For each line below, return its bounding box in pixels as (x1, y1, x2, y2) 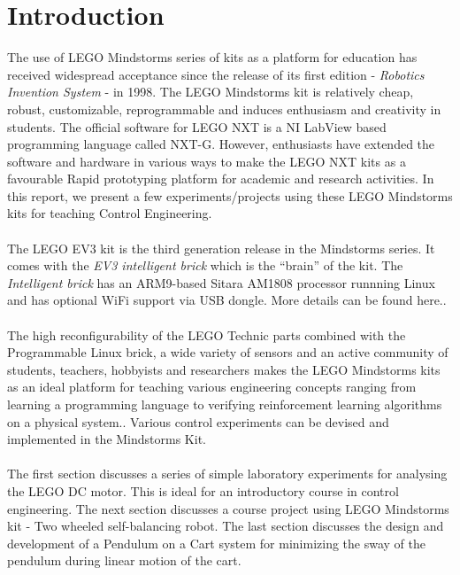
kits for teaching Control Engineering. (7, 204, 212, 222)
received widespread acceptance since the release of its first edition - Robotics (7, 65, 425, 83)
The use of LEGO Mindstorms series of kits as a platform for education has (7, 48, 418, 66)
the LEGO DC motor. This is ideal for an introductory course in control (7, 481, 399, 500)
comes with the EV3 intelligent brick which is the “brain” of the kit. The (7, 256, 403, 275)
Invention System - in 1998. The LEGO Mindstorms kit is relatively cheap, (7, 82, 414, 101)
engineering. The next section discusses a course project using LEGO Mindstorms (7, 499, 449, 517)
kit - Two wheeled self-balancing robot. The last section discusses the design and (7, 517, 444, 535)
